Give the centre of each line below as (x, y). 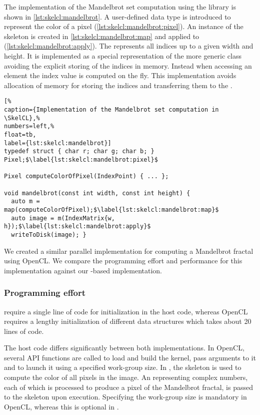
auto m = (25, 201)
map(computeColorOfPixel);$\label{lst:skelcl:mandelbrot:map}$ (111, 210)
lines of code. (24, 331)
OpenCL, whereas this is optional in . (61, 406)
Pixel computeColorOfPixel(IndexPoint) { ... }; (86, 176)
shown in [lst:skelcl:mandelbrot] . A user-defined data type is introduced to (117, 16)
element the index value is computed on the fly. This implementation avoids (120, 75)
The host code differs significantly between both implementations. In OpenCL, (124, 348)
